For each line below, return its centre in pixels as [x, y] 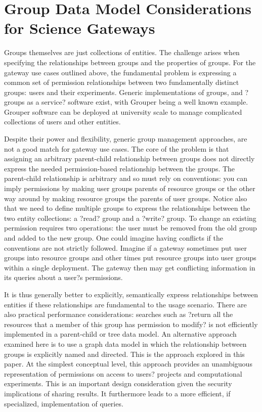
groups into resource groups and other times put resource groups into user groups [130, 258]
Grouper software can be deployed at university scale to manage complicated [123, 111]
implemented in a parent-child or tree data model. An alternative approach [120, 334]
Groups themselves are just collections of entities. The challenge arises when [122, 52]
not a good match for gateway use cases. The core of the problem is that [117, 148]
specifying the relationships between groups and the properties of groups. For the [130, 62]
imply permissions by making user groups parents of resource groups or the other [130, 188]
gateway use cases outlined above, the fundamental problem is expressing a [120, 72]
